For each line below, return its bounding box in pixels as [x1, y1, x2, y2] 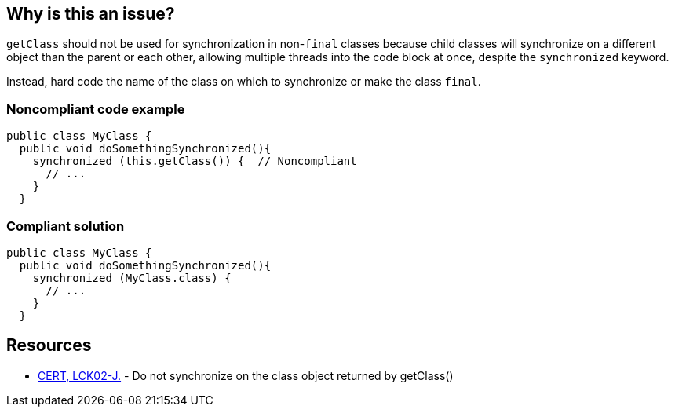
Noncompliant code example [6, 101, 185, 117]
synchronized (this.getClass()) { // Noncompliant [32, 155, 357, 168]
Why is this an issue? [6, 4, 175, 24]
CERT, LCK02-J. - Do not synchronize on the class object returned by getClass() [38, 368, 454, 382]
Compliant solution [6, 217, 125, 234]
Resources [6, 335, 92, 356]
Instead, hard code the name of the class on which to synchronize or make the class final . [6, 75, 481, 89]
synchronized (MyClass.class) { [32, 271, 232, 284]
